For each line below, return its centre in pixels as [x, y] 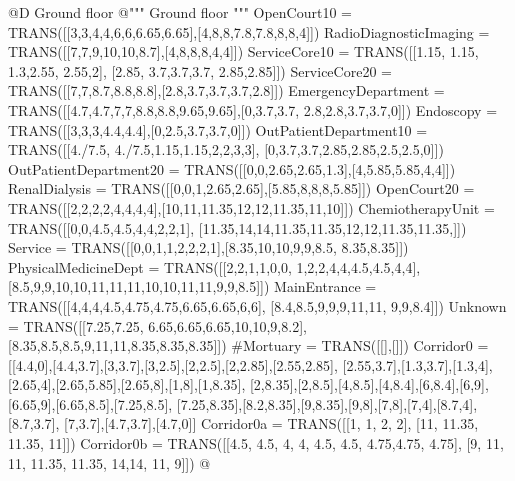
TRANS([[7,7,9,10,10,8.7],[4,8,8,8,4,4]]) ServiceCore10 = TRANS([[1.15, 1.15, [243, 51]
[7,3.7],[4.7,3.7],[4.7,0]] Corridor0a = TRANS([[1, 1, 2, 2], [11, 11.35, [271, 423]
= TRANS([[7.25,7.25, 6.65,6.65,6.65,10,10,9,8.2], [157, 325]
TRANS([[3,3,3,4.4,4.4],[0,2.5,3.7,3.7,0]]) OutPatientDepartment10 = [218, 129]
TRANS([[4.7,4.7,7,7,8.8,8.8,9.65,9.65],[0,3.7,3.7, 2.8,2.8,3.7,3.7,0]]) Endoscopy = [253, 109]
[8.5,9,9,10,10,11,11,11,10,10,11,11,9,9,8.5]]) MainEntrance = [192, 286]
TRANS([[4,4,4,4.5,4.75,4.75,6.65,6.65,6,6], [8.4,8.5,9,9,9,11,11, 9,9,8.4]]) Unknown [257, 305]
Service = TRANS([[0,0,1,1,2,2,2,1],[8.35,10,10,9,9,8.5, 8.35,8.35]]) [208, 247]
